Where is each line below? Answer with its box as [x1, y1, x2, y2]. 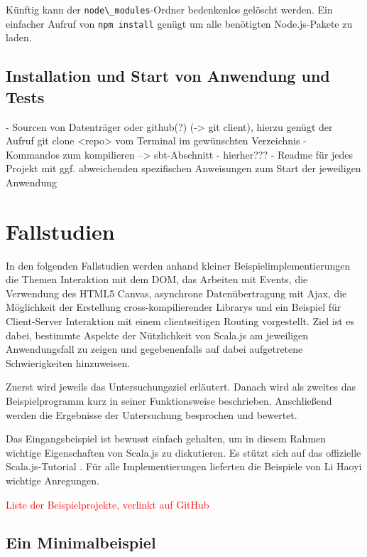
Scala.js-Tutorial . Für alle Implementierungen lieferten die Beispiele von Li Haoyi [6, 459, 362, 474]
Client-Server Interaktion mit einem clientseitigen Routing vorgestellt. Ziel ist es [6, 313, 355, 328]
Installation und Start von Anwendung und [6, 65, 330, 87]
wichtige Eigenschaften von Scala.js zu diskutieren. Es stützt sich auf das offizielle [6, 445, 361, 460]
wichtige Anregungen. [6, 472, 99, 487]
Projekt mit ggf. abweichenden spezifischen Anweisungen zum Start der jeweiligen [6, 161, 361, 176]
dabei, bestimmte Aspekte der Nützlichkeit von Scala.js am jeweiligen [6, 327, 309, 342]
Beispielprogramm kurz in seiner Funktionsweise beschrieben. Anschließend [6, 393, 332, 408]
